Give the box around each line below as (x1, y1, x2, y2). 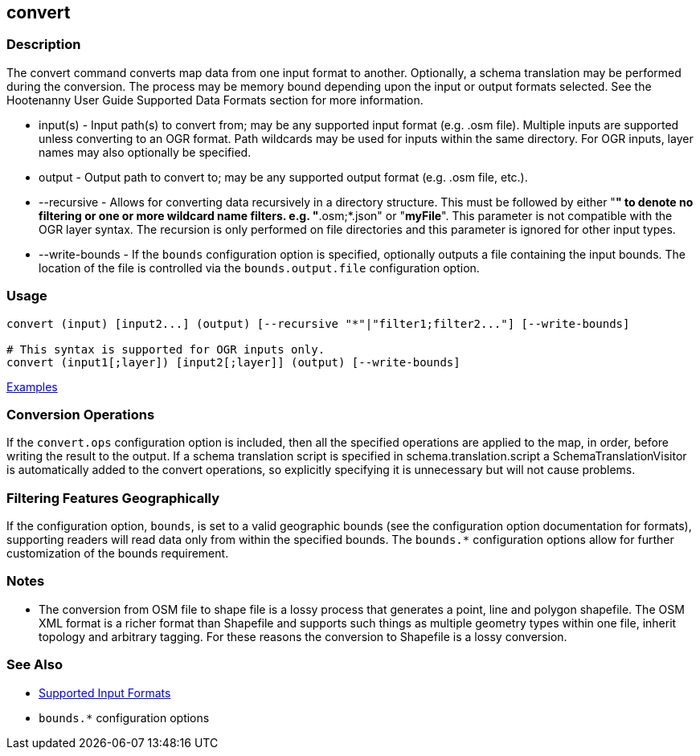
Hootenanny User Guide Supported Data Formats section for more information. (6, 92, 424, 107)
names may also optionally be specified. (39, 145, 252, 159)
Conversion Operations (6, 406, 155, 423)
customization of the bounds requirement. (6, 546, 229, 561)
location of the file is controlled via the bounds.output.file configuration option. (39, 260, 480, 275)
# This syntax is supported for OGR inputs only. (6, 342, 325, 356)
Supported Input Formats (39, 685, 171, 700)
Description (6, 36, 81, 53)
